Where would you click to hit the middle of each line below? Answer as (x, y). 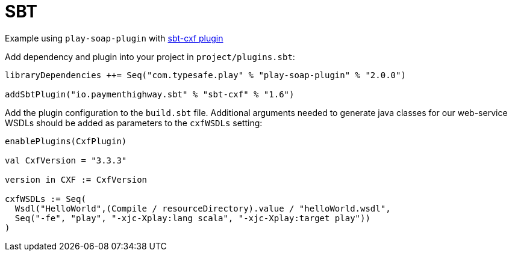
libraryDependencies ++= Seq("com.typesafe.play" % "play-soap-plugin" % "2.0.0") (205, 75)
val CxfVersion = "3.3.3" (66, 160)
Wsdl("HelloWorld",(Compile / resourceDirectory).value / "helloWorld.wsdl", (203, 208)
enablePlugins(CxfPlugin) (66, 141)
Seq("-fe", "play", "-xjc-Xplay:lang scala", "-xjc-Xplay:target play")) (192, 218)
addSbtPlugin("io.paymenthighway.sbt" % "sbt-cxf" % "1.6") (150, 94)
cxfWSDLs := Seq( (45, 199)
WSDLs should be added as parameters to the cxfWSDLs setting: (134, 123)
